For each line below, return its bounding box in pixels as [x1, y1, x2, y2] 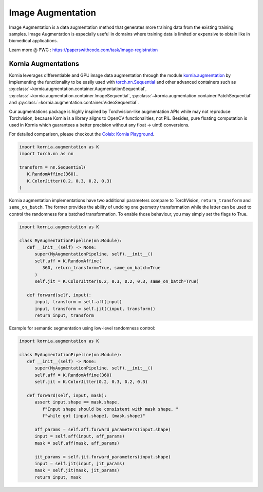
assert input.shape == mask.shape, [35, 400, 120, 405]
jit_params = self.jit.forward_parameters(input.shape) [35, 454, 171, 459]
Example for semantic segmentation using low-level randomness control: [9, 325, 155, 331]
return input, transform [35, 312, 94, 318]
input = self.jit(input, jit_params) [35, 460, 125, 466]
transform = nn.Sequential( [19, 164, 86, 170]
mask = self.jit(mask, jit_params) [35, 468, 120, 473]
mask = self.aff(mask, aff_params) [35, 440, 120, 446]
